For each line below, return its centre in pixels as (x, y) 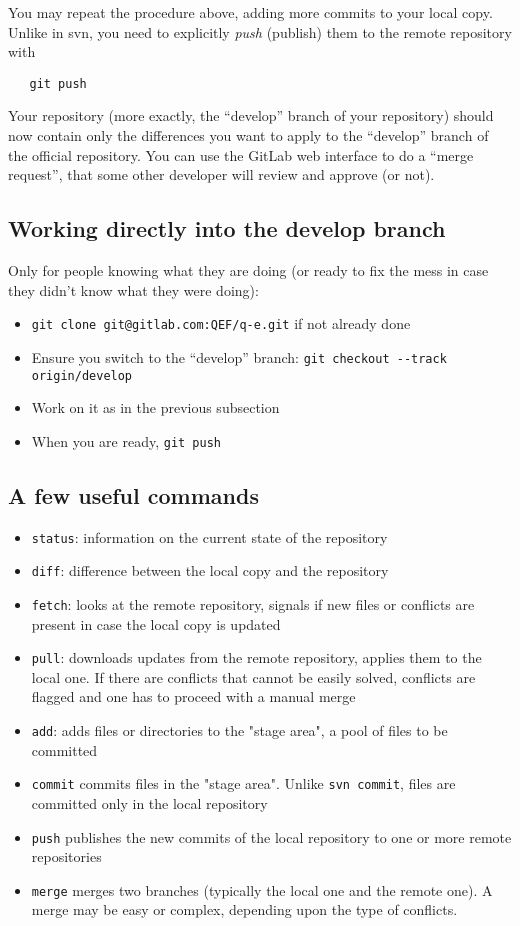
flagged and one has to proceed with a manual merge (193, 696)
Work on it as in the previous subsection (155, 407)
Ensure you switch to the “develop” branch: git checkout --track (239, 356)
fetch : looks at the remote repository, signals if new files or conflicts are (253, 603)
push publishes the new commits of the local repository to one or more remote (271, 836)
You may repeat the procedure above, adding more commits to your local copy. (250, 12)
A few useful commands (133, 494)
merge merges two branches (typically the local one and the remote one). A (262, 889)
